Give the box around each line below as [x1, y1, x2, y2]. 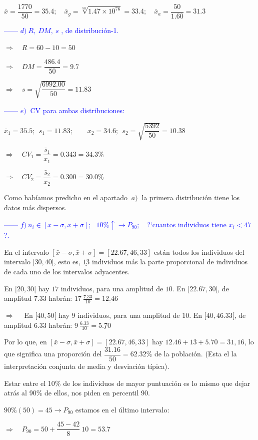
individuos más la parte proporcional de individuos [92, 256, 248, 267]
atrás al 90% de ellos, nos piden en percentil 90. [4, 387, 150, 398]
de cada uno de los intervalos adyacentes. [4, 266, 130, 276]
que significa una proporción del [4, 348, 102, 359]
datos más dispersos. [4, 202, 67, 213]
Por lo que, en [4, 336, 47, 347]
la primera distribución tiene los [141, 192, 239, 203]
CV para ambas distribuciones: [30, 105, 124, 115]
